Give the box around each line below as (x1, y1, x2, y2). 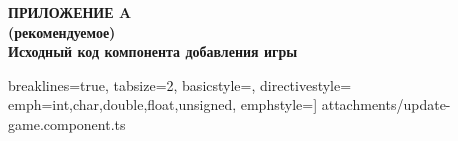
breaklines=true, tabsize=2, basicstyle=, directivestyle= (8, 74, 352, 95)
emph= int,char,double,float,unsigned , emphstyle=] (8, 94, 318, 115)
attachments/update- (321, 94, 451, 115)
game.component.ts (8, 113, 126, 134)
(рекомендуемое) (8, 21, 116, 42)
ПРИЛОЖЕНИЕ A (8, 2, 132, 22)
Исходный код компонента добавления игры (8, 41, 298, 62)
